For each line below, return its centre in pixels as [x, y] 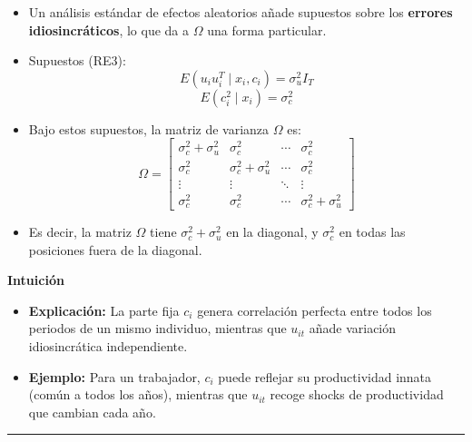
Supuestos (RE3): [77, 60]
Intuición [36, 280]
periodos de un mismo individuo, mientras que [157, 328]
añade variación [353, 328]
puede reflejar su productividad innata [325, 376]
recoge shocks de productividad [357, 394]
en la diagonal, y [272, 232]
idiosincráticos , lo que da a [109, 29]
